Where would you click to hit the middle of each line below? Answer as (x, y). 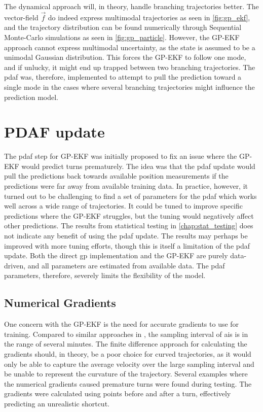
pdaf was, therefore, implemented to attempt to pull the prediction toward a (123, 77)
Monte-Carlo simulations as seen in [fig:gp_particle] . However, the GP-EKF (122, 37)
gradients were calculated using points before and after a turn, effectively (118, 393)
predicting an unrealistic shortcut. (57, 403)
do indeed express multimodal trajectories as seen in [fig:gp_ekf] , (149, 17)
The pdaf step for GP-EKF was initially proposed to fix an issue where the (121, 156)
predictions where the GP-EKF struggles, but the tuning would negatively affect (129, 215)
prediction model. (31, 97)
